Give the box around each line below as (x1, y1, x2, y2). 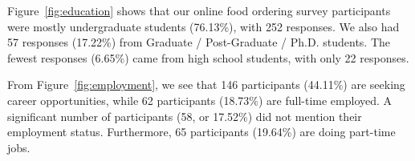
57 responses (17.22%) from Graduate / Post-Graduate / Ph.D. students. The (7, 34, 391, 50)
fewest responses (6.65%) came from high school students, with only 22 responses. (7, 49, 409, 66)
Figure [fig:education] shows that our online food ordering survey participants (7, 2, 391, 18)
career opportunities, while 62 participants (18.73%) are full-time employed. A (7, 91, 393, 108)
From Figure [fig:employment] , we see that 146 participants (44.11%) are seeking (7, 76, 405, 93)
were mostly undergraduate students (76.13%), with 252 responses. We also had (7, 18, 400, 34)
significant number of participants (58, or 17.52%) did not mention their (7, 107, 362, 124)
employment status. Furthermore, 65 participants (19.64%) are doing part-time (7, 123, 396, 140)
